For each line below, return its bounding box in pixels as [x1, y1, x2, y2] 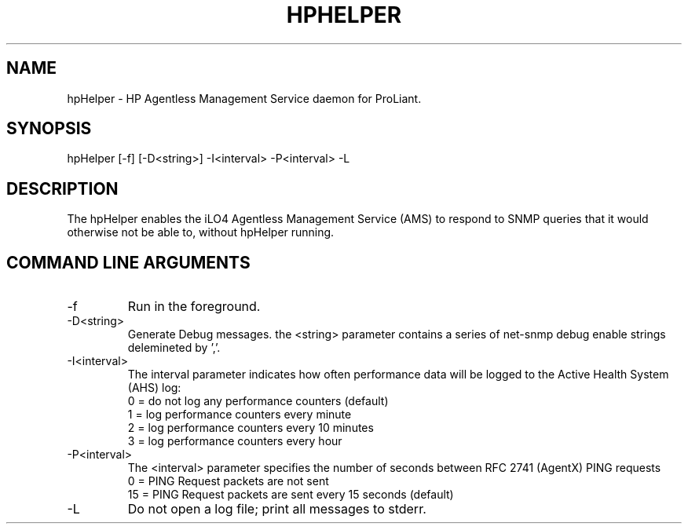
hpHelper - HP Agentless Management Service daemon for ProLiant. [67, 91, 422, 105]
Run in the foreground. [127, 298, 261, 315]
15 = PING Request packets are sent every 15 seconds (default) [127, 488, 454, 502]
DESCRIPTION [6, 178, 119, 199]
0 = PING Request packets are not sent [127, 474, 329, 488]
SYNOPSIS [6, 119, 92, 139]
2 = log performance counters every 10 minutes [127, 421, 374, 435]
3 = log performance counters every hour [127, 434, 342, 448]
